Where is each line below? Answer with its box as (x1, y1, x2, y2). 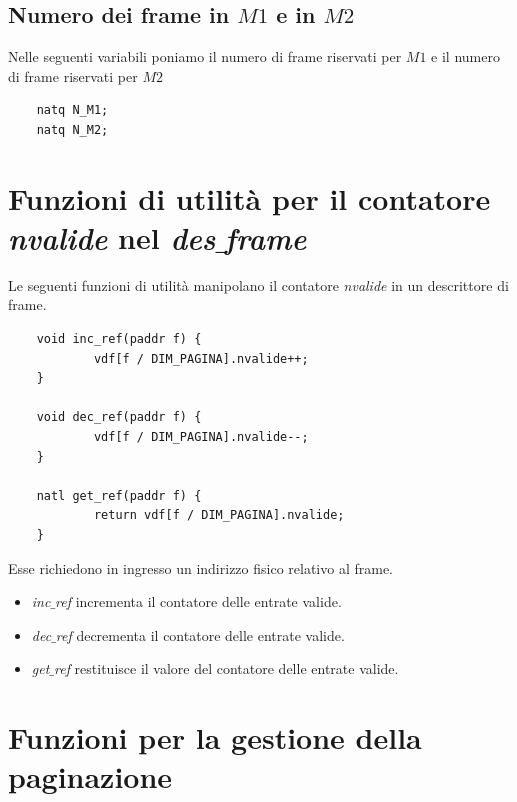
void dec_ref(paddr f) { (36, 410, 202, 425)
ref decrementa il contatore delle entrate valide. (55, 624, 345, 645)
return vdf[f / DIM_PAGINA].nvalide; (93, 508, 345, 523)
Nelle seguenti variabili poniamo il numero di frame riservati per (8, 46, 402, 67)
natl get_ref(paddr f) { (36, 488, 202, 503)
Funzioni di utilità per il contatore (8, 177, 491, 218)
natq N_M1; (36, 103, 109, 118)
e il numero (431, 46, 500, 67)
